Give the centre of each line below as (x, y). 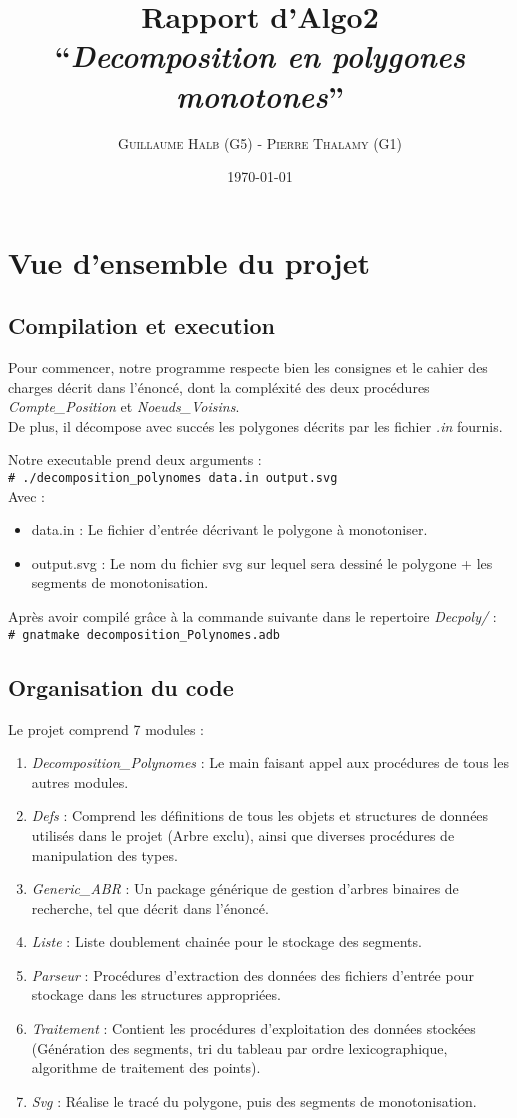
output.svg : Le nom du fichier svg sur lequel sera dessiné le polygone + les (262, 562)
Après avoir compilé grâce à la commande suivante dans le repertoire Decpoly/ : (252, 616)
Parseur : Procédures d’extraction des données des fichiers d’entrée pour (252, 974)
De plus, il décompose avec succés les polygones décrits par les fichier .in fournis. (255, 425)
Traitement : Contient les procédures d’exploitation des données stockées (253, 1028)
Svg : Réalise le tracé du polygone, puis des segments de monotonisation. (254, 1100)
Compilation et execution (141, 325)
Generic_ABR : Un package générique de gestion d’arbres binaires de (245, 888)
